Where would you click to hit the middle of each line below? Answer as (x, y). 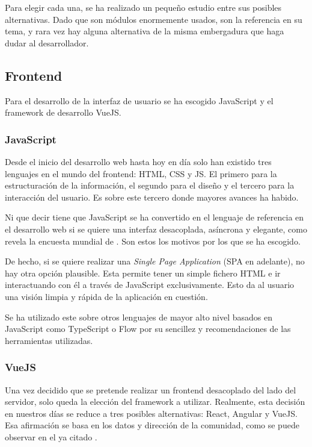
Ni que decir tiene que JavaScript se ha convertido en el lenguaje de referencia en (154, 217)
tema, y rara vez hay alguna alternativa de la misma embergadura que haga (145, 31)
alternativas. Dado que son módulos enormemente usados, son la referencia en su (154, 19)
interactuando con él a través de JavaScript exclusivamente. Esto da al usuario (150, 285)
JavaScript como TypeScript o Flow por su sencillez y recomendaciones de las (148, 329)
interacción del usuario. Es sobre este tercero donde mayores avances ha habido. (152, 197)
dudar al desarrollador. (47, 42)
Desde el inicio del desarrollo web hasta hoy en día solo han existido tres (138, 161)
